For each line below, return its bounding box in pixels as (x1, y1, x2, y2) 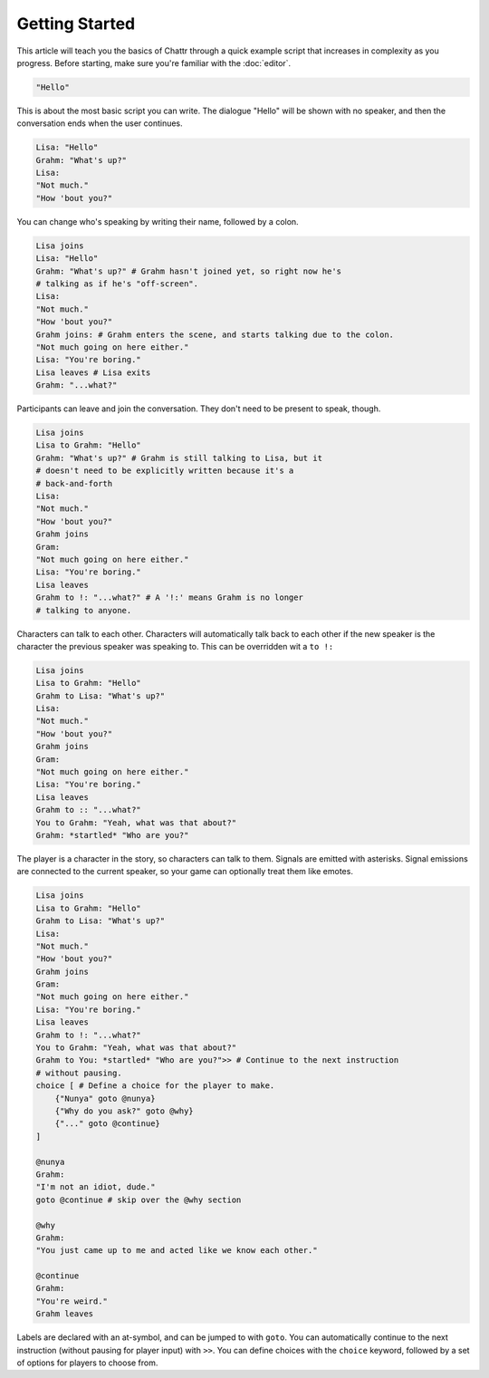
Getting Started (16, 14, 136, 34)
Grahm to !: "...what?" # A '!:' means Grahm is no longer (35, 593, 303, 602)
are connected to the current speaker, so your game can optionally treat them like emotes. (16, 866, 353, 877)
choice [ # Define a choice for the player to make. (35, 1081, 275, 1091)
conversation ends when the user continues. (16, 118, 183, 129)
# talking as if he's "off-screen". (35, 278, 199, 289)
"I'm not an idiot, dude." (35, 1182, 156, 1192)
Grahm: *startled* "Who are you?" (35, 830, 189, 840)
